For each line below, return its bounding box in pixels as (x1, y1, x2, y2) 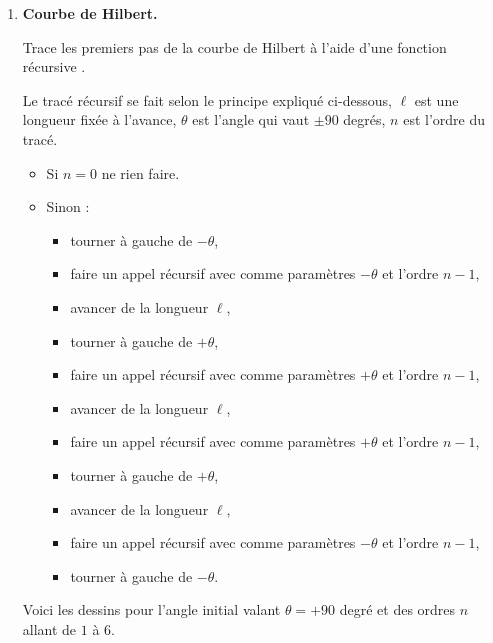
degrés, (343, 109, 386, 130)
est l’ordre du (403, 109, 486, 130)
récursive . (22, 56, 86, 77)
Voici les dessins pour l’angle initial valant (22, 599, 281, 620)
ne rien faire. (101, 162, 180, 183)
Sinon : (46, 196, 90, 217)
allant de (22, 618, 77, 639)
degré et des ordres (339, 599, 456, 620)
